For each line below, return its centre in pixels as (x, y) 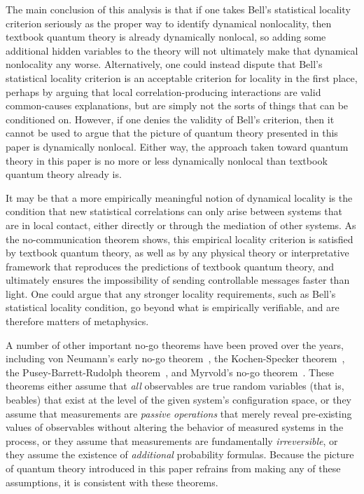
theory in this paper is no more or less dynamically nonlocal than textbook (167, 160)
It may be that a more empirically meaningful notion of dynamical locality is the (179, 197)
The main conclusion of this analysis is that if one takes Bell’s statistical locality (178, 9)
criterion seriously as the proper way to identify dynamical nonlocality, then (169, 23)
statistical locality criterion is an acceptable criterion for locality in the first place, (182, 77)
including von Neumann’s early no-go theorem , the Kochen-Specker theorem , (175, 358)
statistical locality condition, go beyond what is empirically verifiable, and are (173, 307)
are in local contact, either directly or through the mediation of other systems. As (181, 225)
